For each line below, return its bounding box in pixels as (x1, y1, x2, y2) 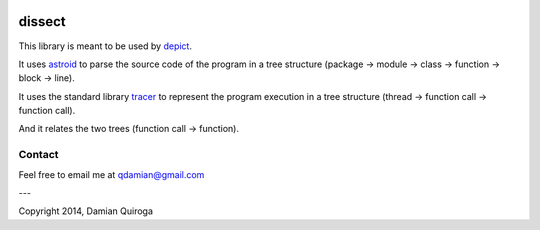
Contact (18, 148, 59, 162)
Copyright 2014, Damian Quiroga (18, 205, 154, 217)
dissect (18, 13, 67, 30)
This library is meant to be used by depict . (18, 40, 192, 52)
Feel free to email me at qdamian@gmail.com (18, 168, 205, 180)
